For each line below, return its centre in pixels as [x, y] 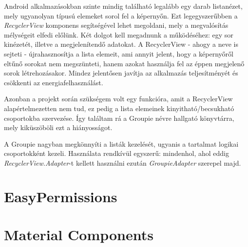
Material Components [79, 235]
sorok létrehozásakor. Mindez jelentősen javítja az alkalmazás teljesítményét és [121, 73]
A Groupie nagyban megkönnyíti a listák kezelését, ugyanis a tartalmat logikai [121, 143]
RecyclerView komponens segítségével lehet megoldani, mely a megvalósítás [116, 25]
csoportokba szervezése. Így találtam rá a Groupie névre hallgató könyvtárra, [119, 118]
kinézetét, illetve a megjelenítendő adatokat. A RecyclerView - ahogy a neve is [121, 44]
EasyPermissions [61, 196]
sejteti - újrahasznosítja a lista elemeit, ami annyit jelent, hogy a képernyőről [119, 53]
